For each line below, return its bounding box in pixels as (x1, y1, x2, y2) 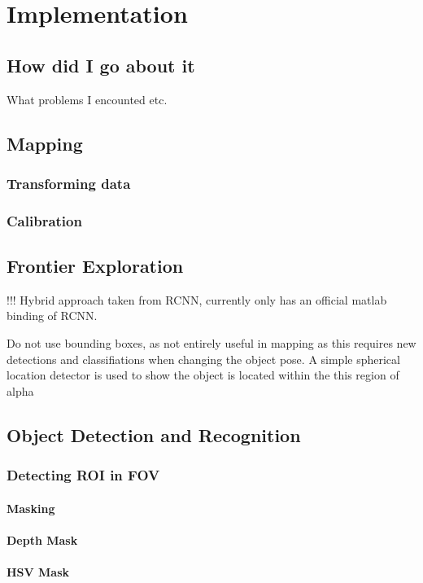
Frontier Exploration (7, 253, 184, 278)
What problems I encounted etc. (7, 90, 168, 107)
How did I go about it (7, 52, 195, 77)
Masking (7, 499, 55, 516)
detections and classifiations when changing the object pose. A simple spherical (7, 350, 400, 367)
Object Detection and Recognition (7, 422, 301, 447)
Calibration (7, 210, 82, 230)
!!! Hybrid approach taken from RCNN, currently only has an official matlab (7, 291, 387, 308)
